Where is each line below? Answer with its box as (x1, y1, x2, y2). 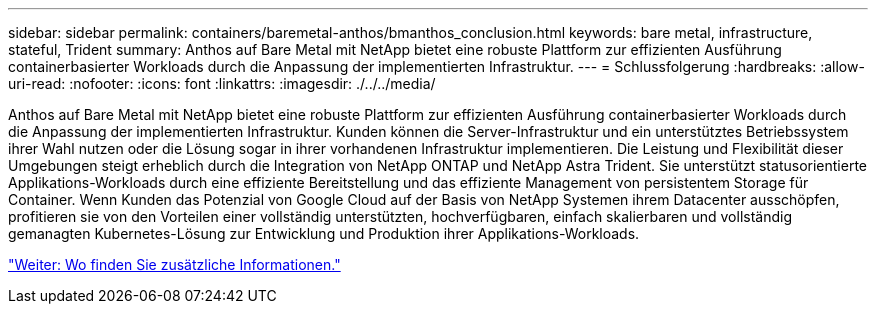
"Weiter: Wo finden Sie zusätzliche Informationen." (8, 256, 341, 273)
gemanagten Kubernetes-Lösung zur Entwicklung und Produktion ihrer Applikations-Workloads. (8, 225, 640, 242)
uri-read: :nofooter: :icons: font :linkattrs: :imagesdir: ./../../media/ (8, 75, 436, 92)
